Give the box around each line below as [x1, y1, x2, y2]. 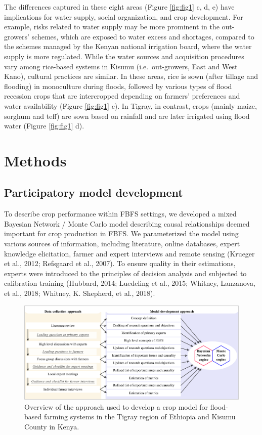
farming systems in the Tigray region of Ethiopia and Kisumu [43, 411, 236, 422]
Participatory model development [4, 185, 183, 200]
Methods [4, 150, 67, 170]
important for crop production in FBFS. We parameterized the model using [4, 228, 239, 239]
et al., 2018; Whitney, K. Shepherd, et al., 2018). [4, 288, 155, 298]
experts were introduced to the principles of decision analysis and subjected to [4, 268, 247, 278]
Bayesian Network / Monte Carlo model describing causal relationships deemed [4, 218, 250, 229]
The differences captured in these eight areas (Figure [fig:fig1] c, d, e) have [4, 2, 235, 12]
